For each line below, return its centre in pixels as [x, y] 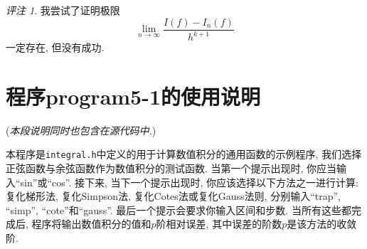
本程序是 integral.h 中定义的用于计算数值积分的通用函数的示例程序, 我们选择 [184, 154]
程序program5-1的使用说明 [133, 96]
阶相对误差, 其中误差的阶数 [219, 224]
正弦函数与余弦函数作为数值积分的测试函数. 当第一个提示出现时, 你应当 [171, 168]
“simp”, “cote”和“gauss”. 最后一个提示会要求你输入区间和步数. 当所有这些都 [179, 210]
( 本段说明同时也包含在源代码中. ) [81, 130]
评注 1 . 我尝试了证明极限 [63, 10]
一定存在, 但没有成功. [55, 47]
